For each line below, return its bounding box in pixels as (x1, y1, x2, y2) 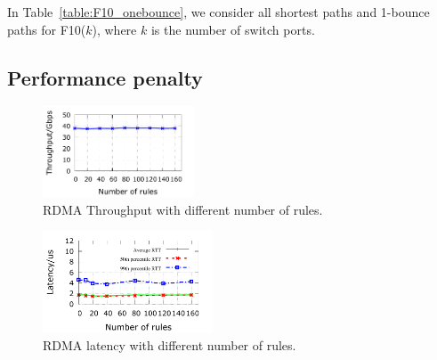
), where (92, 20, 137, 38)
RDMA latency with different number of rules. (43, 336, 296, 355)
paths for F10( (7, 20, 86, 38)
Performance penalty (7, 63, 203, 91)
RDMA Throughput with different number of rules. (43, 200, 323, 218)
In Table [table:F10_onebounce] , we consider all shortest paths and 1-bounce (7, 3, 430, 20)
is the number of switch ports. (150, 20, 315, 38)
